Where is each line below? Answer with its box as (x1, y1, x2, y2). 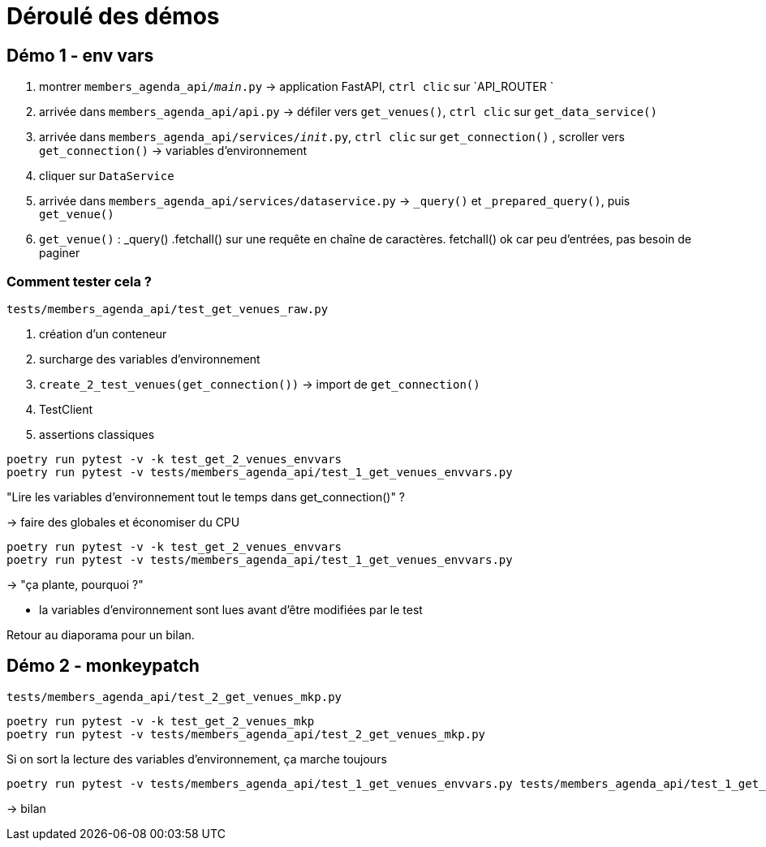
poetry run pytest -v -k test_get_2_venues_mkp (6, 714, 315, 728)
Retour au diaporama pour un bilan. (6, 627, 195, 642)
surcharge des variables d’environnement (39, 351, 260, 366)
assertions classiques (39, 427, 155, 441)
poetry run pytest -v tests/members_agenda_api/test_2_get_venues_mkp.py (6, 727, 486, 741)
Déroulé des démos (6, 2, 220, 30)
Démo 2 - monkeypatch (6, 656, 200, 677)
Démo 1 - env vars (6, 45, 154, 66)
